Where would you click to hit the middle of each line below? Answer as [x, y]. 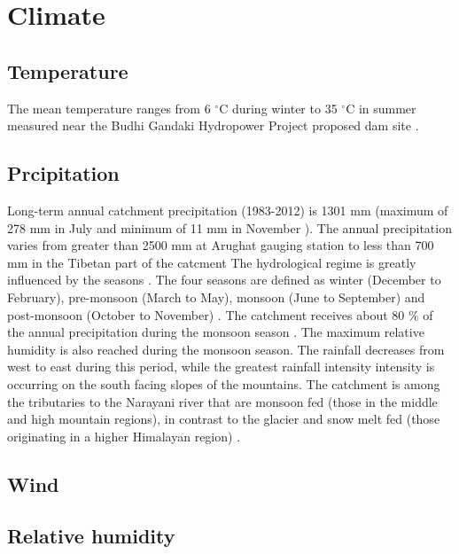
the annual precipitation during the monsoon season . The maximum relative [216, 332]
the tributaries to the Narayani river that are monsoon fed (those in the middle [222, 401]
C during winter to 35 [278, 108]
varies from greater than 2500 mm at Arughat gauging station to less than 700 [221, 245]
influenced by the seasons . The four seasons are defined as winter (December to [224, 280]
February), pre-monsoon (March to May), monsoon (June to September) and [216, 297]
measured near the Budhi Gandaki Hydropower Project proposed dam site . [213, 125]
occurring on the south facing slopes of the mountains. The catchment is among [224, 383]
